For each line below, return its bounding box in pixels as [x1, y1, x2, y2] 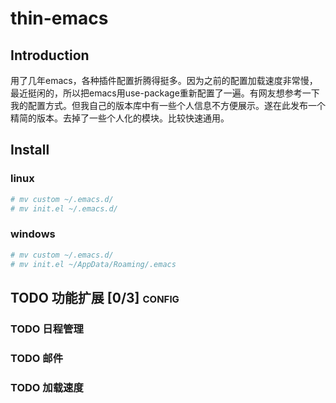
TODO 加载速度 [10, 380, 84, 394]
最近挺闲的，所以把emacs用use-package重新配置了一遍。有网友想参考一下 [10, 87, 320, 99]
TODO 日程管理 [10, 322, 84, 336]
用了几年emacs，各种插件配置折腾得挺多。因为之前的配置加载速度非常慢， [10, 75, 318, 86]
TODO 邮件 [10, 351, 64, 365]
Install [10, 142, 50, 159]
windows [10, 227, 56, 241]
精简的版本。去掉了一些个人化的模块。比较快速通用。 [10, 112, 230, 124]
